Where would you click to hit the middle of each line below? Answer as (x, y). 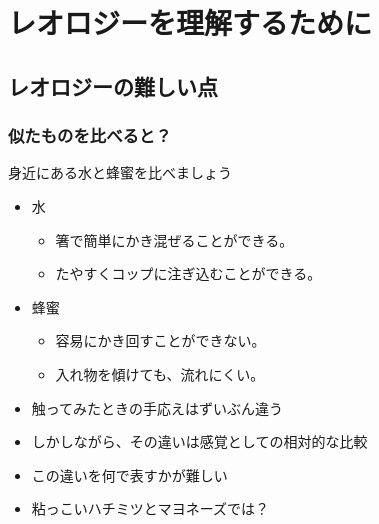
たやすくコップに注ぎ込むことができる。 (188, 273)
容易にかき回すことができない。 (160, 340)
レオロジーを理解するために (190, 22)
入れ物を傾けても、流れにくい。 (160, 373)
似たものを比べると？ (90, 135)
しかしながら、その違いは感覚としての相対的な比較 (199, 441)
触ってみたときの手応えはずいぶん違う (157, 407)
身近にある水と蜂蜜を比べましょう (120, 172)
